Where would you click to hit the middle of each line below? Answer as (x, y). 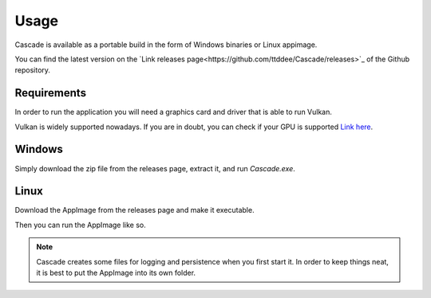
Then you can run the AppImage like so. (81, 225)
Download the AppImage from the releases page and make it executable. (134, 210)
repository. (33, 70)
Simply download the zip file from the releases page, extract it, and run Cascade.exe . (155, 168)
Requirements (51, 93)
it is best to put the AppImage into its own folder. (116, 273)
